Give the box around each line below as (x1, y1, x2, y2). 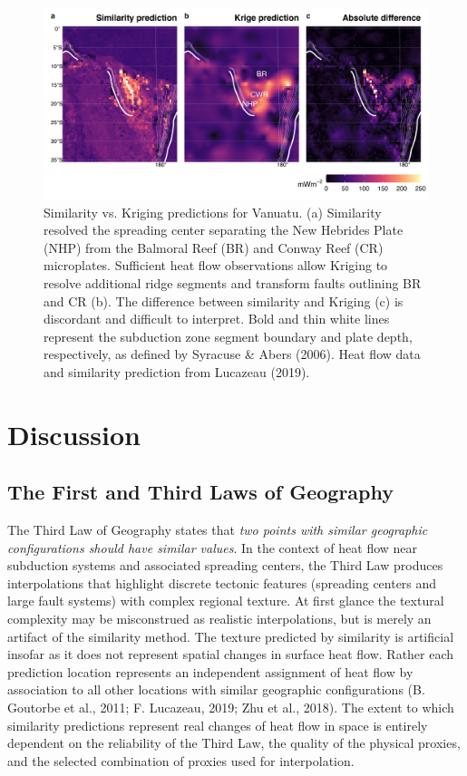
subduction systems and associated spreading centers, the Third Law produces (7, 556, 443, 575)
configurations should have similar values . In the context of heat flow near (7, 538, 418, 557)
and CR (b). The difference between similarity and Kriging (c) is (44, 291, 404, 310)
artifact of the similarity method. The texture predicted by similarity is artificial (7, 626, 454, 645)
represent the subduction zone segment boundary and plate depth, (44, 326, 413, 345)
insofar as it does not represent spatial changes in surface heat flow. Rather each (7, 645, 454, 664)
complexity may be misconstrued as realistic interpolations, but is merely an (7, 609, 432, 628)
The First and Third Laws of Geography (7, 478, 394, 506)
